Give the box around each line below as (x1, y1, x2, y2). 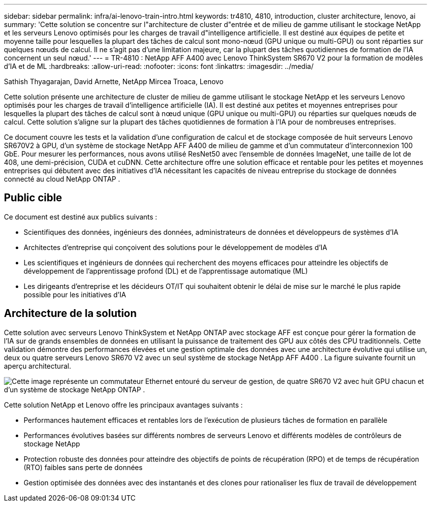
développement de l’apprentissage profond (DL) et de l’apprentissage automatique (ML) (24, 266, 308, 275)
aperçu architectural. (4, 361, 71, 370)
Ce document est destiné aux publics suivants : (4, 212, 157, 221)
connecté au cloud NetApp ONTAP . (4, 175, 120, 183)
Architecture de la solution (4, 307, 137, 320)
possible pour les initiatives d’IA (24, 290, 126, 299)
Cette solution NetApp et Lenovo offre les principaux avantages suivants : (4, 400, 243, 409)
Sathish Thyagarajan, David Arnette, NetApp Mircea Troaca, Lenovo (4, 77, 224, 86)
